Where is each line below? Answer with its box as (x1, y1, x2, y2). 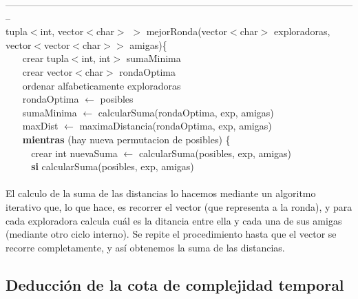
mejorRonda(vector (146, 24, 227, 39)
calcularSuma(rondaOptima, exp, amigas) (98, 105, 274, 119)
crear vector (22, 64, 73, 79)
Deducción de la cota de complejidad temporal (6, 274, 344, 295)
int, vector (40, 24, 84, 39)
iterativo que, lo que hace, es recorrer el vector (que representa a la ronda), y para (6, 199, 352, 214)
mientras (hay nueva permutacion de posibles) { (22, 132, 231, 146)
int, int (81, 51, 111, 65)
